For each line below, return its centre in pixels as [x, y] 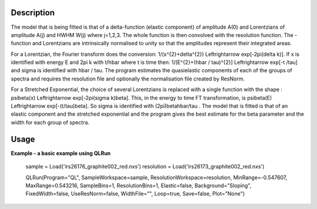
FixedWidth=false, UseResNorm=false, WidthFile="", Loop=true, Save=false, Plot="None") [135, 194]
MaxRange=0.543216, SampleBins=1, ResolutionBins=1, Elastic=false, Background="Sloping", [139, 186]
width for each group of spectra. [50, 122]
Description [33, 13]
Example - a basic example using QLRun [61, 153]
